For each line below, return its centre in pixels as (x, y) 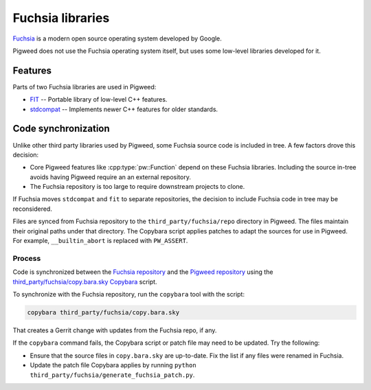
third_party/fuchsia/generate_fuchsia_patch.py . (112, 375)
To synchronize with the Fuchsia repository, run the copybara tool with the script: (129, 294)
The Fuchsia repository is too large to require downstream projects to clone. (137, 187)
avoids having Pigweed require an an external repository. (111, 177)
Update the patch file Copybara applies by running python (113, 365)
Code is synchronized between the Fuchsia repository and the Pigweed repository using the (143, 272)
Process (27, 258)
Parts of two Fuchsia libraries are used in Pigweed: (85, 87)
